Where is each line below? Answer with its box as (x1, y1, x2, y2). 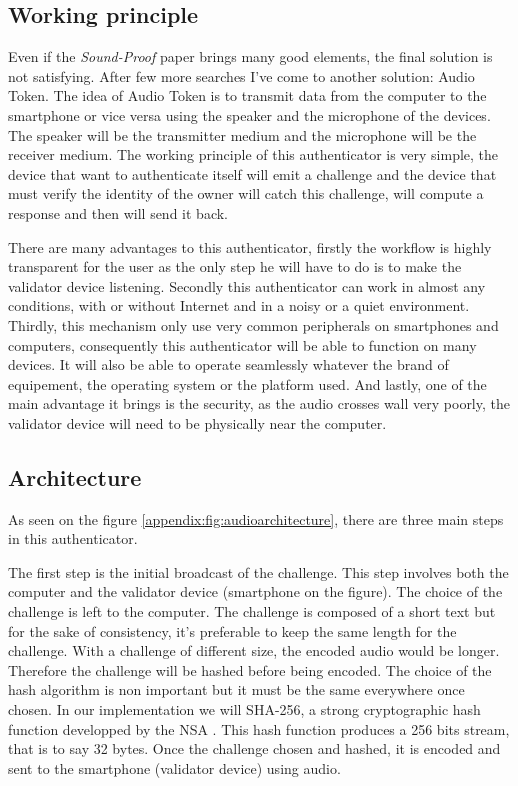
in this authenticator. (8, 528, 138, 549)
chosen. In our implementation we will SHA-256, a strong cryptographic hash (8, 699, 481, 720)
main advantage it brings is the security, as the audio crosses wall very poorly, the (8, 393, 510, 414)
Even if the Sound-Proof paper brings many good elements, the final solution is (8, 46, 493, 67)
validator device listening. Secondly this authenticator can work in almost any (8, 275, 486, 296)
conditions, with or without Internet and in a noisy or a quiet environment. (8, 295, 470, 316)
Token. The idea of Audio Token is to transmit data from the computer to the (8, 85, 487, 106)
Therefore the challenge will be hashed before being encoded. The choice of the (8, 659, 492, 680)
